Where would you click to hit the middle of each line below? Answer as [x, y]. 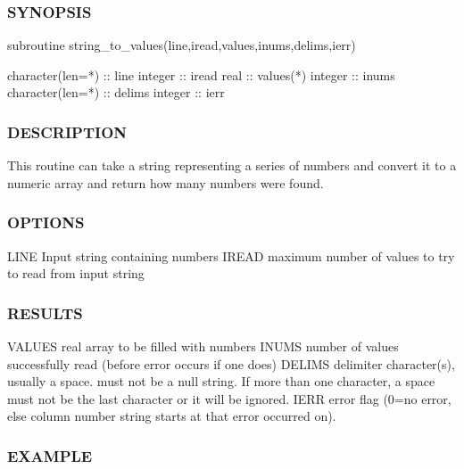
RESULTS [45, 313]
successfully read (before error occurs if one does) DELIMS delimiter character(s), [231, 363]
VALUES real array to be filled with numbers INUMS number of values [203, 346]
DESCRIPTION [67, 132]
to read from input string [76, 273]
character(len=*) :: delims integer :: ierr [116, 92]
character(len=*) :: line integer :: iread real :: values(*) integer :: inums [201, 74]
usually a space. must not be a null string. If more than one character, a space [221, 381]
